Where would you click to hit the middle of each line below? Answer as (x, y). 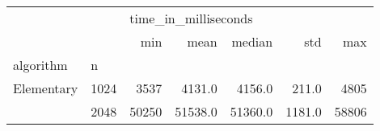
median (252, 41)
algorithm (40, 65)
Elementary (46, 88)
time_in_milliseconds (191, 18)
